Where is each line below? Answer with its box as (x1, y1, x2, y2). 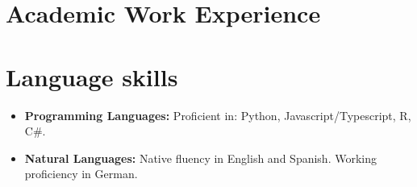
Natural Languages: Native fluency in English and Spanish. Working (24, 149, 377, 166)
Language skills (6, 60, 178, 93)
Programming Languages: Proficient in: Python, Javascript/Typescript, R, (24, 106, 411, 123)
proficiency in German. (24, 165, 138, 182)
